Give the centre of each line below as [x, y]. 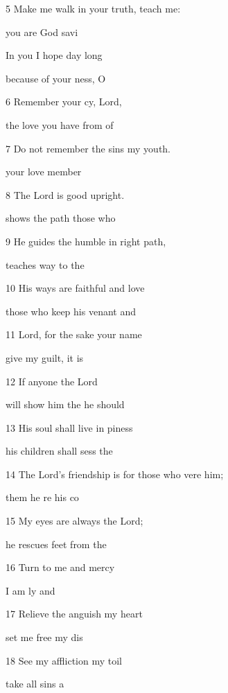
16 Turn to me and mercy [60, 567]
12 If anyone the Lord [52, 381]
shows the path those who [61, 218]
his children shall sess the [59, 451]
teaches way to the [45, 264]
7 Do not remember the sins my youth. [88, 148]
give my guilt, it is [45, 357]
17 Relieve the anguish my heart [74, 614]
